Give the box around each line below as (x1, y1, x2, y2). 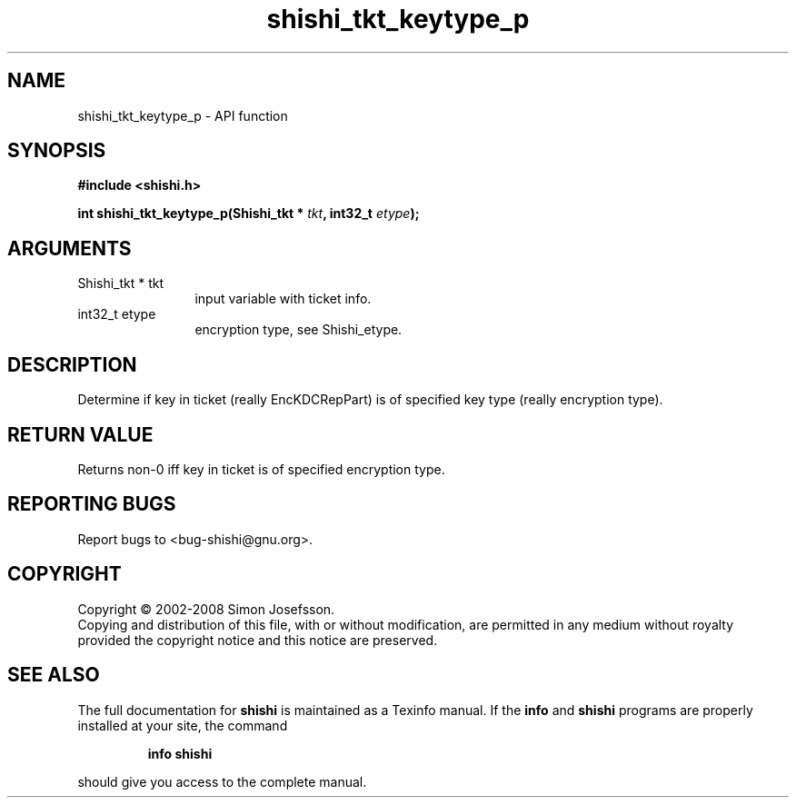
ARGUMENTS (7, 236, 132, 260)
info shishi (147, 745, 213, 761)
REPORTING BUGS (7, 492, 176, 516)
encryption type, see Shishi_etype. (194, 322, 403, 338)
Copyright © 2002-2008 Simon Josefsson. (77, 601, 335, 617)
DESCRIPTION (7, 353, 137, 376)
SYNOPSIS (7, 139, 106, 163)
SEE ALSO (7, 663, 100, 687)
